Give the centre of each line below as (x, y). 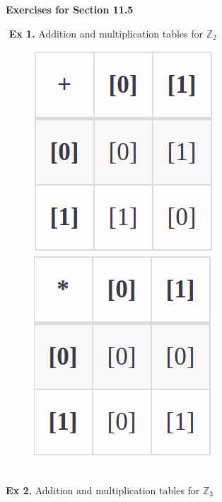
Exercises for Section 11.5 (70, 9)
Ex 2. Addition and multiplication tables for (103, 490)
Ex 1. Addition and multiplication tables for (106, 33)
